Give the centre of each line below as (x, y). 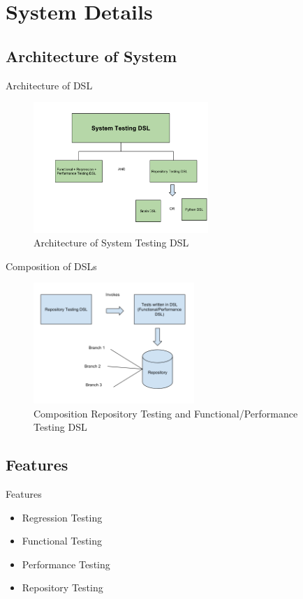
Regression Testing (62, 517)
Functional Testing (62, 541)
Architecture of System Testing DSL (111, 243)
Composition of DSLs (51, 266)
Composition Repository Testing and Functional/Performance (166, 413)
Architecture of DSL (49, 85)
